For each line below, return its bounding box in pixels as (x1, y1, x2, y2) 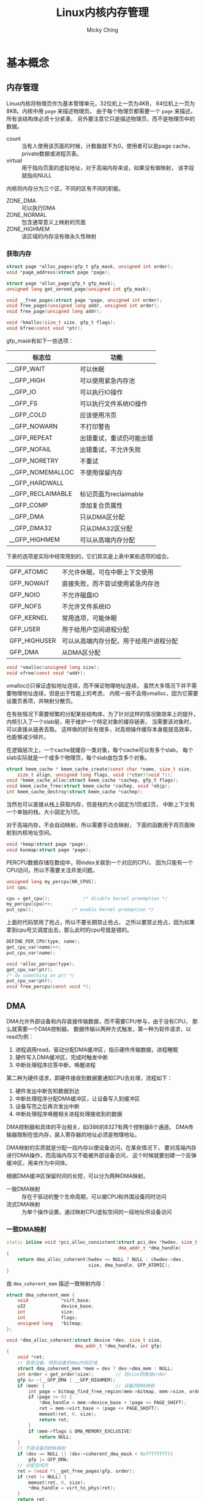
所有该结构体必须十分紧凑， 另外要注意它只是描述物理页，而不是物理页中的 (6, 115, 195, 122)
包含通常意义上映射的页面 (21, 218, 86, 225)
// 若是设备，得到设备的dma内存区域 (17, 1360, 98, 1366)
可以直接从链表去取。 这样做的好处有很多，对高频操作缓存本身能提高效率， (6, 725, 195, 732)
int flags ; (17, 1315, 78, 1321)
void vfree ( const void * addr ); (6, 670, 86, 676)
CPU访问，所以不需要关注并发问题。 (6, 866, 98, 873)
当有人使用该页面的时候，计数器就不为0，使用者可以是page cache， (21, 142, 194, 149)
